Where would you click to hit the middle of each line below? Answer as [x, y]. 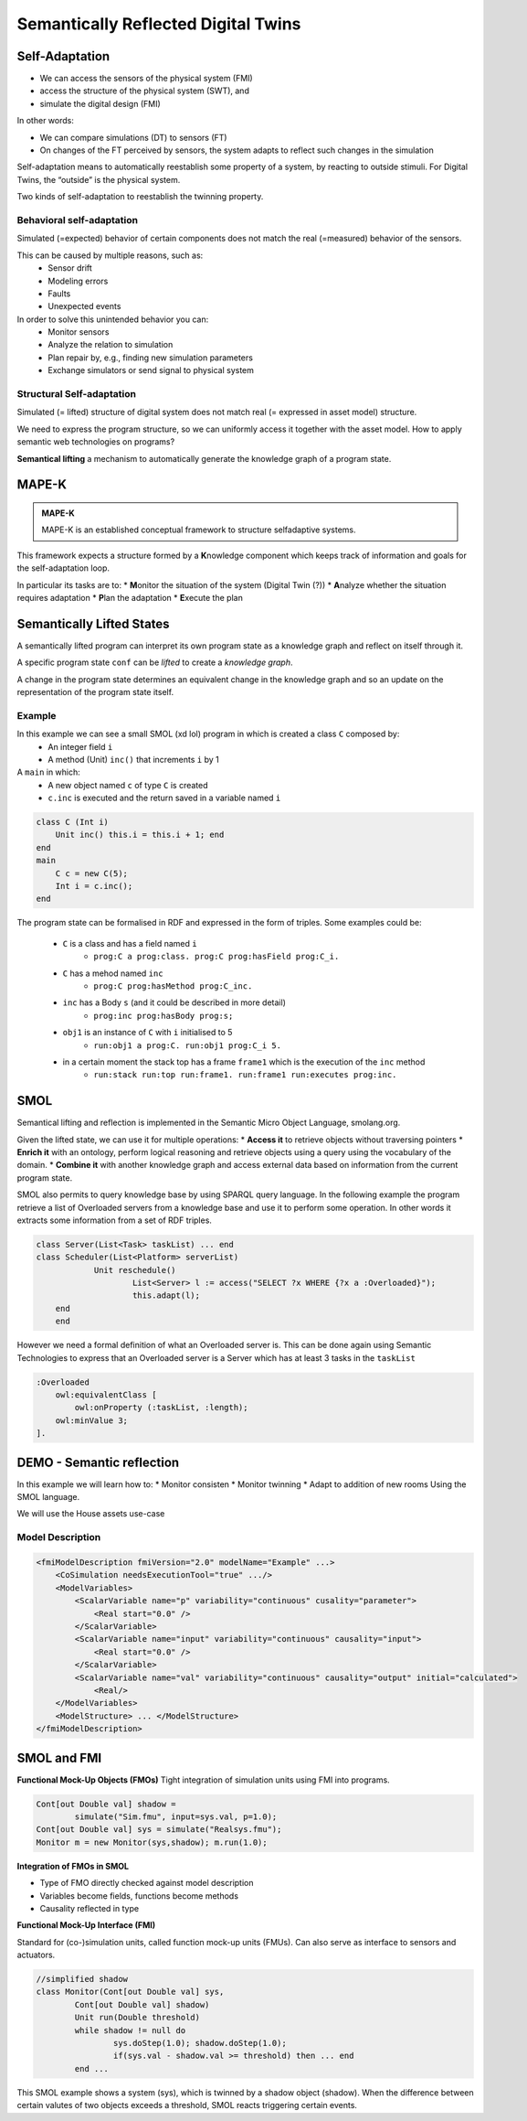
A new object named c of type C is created [128, 785]
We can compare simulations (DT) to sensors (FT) [133, 137]
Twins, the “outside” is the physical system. [99, 179]
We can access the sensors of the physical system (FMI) [146, 79]
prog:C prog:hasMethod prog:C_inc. [173, 986]
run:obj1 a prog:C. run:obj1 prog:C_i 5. [188, 1045]
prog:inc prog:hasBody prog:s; [163, 1016]
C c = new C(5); [91, 873]
